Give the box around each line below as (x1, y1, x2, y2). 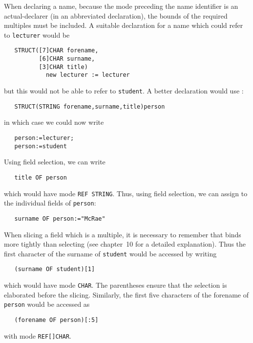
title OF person (14, 174, 67, 181)
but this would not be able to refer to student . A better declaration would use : (4, 86, 244, 96)
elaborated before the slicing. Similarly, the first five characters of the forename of (4, 289, 249, 299)
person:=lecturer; (14, 134, 74, 141)
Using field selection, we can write (4, 157, 105, 167)
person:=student (14, 142, 67, 150)
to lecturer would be (4, 29, 70, 40)
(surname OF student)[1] (14, 266, 95, 273)
